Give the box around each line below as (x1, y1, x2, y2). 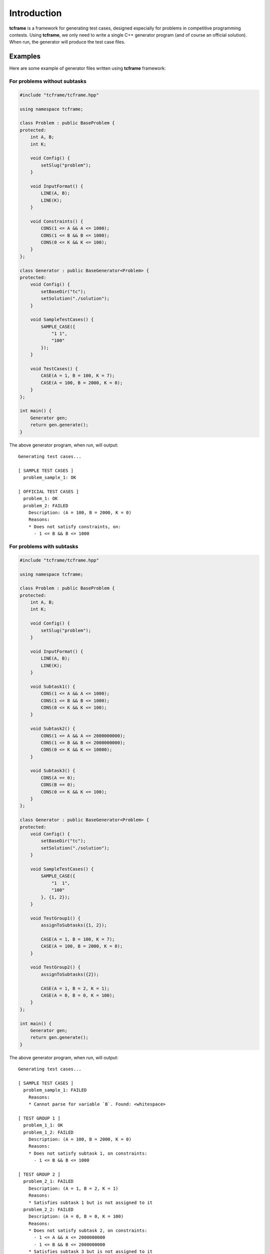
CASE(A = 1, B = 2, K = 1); (40, 986, 110, 991)
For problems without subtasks (9, 78, 87, 85)
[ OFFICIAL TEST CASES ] (18, 489, 79, 494)
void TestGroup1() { (30, 915, 81, 921)
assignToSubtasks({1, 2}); (40, 922, 107, 928)
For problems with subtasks (9, 543, 78, 550)
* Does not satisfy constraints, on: (28, 524, 121, 529)
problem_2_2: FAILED (23, 1206, 74, 1212)
